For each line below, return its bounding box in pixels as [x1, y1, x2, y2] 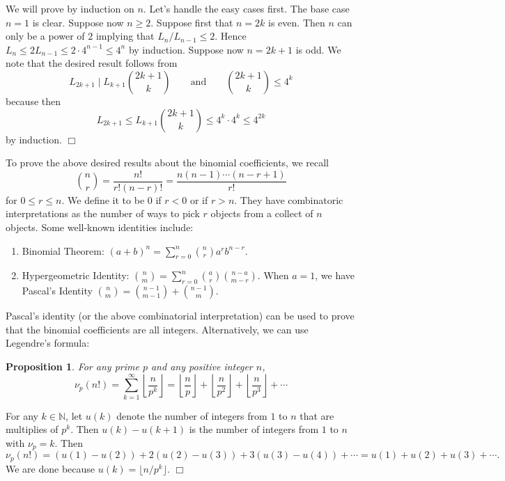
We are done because [6, 461, 95, 475]
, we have [315, 268, 355, 283]
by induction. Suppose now [128, 42, 244, 56]
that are [300, 408, 334, 423]
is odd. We [295, 42, 341, 56]
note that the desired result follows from [6, 56, 178, 70]
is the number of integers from [189, 422, 319, 436]
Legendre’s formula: [6, 336, 90, 350]
